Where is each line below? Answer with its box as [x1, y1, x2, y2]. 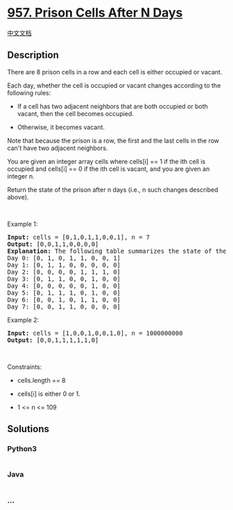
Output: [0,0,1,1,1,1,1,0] [7, 336, 99, 344]
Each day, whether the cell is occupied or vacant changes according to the [7, 81, 221, 90]
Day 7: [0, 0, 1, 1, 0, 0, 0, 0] [7, 302, 121, 311]
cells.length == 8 [17, 376, 66, 384]
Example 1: [7, 220, 38, 228]
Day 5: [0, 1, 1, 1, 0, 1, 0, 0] [7, 288, 121, 297]
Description [7, 49, 59, 61]
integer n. [7, 172, 35, 180]
